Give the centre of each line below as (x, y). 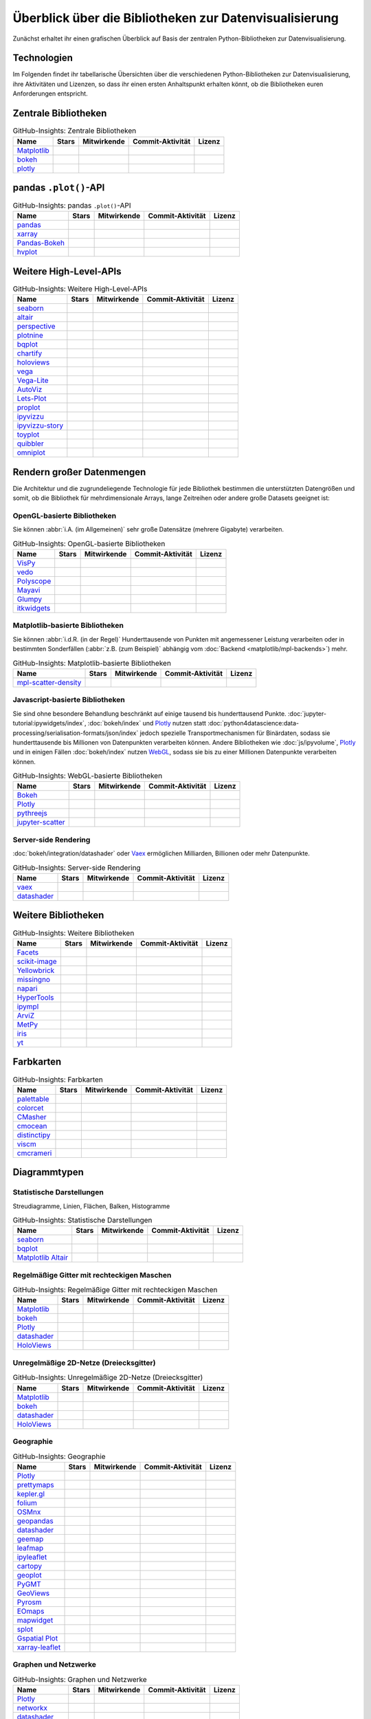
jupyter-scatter (41, 822)
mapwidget (35, 1620)
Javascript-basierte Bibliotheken (69, 700)
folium (27, 1502)
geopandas (35, 1521)
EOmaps (31, 1611)
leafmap (30, 1548)
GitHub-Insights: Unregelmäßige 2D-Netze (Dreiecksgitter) (108, 1377)
